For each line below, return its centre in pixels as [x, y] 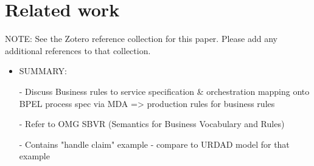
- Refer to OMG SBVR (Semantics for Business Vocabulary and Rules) [152, 124]
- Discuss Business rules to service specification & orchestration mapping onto [164, 91]
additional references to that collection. [78, 50]
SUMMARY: [43, 71]
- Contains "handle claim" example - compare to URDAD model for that [154, 144]
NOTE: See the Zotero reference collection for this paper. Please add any [141, 39]
